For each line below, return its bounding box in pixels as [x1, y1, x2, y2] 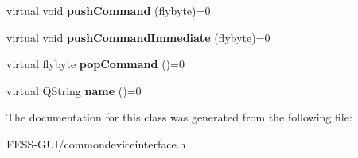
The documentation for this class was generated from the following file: [6, 109, 352, 125]
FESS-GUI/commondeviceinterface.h [6, 135, 186, 152]
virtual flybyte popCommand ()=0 [6, 56, 185, 72]
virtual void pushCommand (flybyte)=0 [6, 2, 211, 18]
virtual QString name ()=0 [6, 82, 142, 98]
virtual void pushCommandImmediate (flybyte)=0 [6, 29, 270, 45]
